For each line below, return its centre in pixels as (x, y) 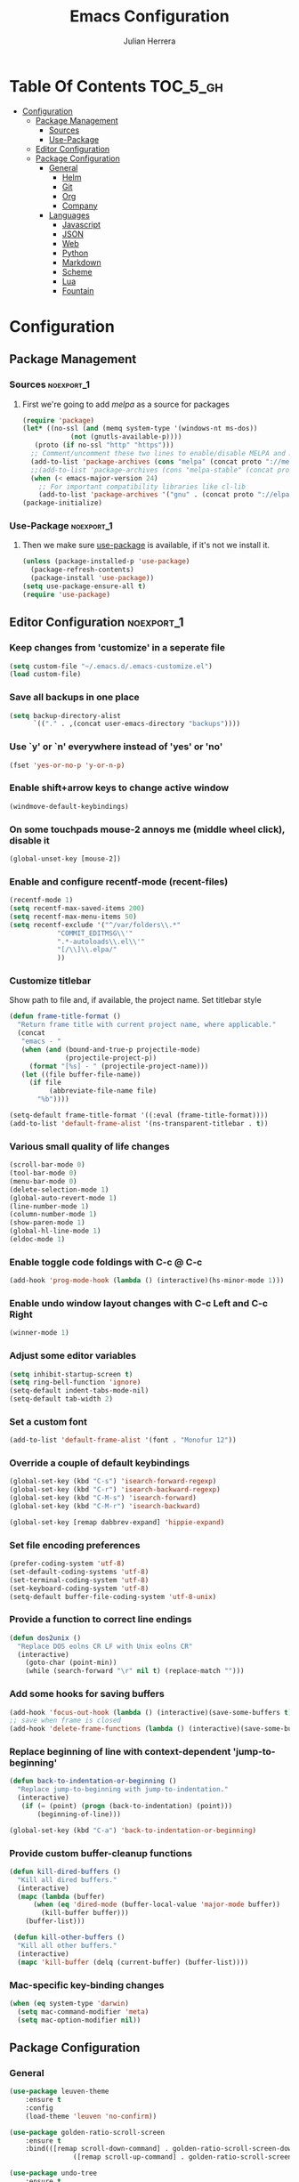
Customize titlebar (50, 981)
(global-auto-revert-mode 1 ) (63, 1198)
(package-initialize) (62, 503)
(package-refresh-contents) (83, 570)
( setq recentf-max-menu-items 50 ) (73, 917)
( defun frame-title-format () (65, 1016)
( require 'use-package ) (66, 594)
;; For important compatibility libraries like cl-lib (142, 487)
